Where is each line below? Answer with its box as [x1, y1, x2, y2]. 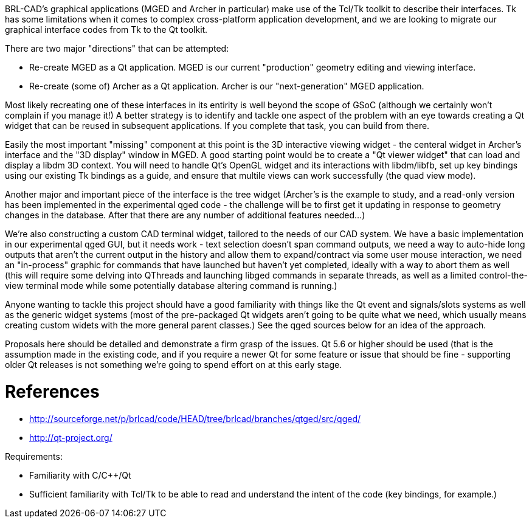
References [5, 381, 100, 402]
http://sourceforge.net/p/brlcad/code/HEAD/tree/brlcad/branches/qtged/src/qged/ [29, 413, 361, 424]
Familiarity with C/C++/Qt [29, 469, 131, 480]
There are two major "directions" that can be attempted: [5, 43, 229, 54]
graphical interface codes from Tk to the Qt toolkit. [5, 24, 208, 35]
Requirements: [5, 451, 63, 462]
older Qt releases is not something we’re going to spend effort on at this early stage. [5, 359, 342, 370]
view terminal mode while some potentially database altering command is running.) [5, 280, 337, 291]
